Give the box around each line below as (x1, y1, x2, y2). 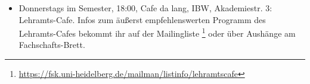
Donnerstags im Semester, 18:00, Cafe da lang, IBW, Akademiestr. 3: (18, 2, 272, 14)
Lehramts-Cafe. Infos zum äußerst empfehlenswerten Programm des (18, 13, 266, 25)
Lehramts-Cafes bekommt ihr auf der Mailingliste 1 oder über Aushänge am (18, 25, 296, 39)
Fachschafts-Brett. (18, 38, 85, 51)
